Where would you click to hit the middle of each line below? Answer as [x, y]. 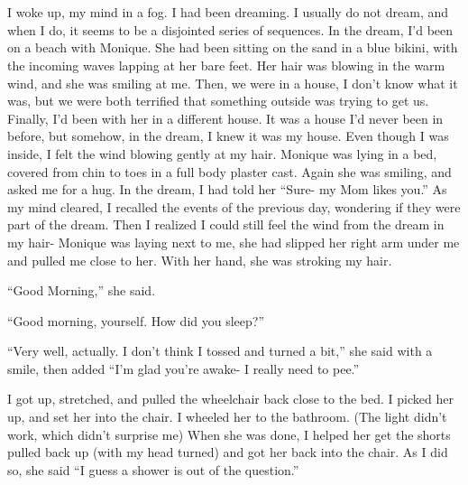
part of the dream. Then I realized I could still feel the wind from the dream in [226, 224]
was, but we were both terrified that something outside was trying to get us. [218, 101]
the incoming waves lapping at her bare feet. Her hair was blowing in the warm [226, 65]
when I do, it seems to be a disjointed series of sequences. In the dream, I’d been [230, 29]
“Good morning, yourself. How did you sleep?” [136, 320]
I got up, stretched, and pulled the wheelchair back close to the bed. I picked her [230, 399]
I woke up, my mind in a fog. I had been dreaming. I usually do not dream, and [228, 12]
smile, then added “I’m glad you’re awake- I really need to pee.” [184, 368]
